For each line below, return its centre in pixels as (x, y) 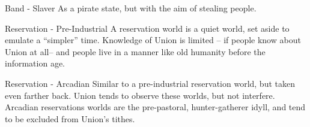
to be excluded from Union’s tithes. (70, 118)
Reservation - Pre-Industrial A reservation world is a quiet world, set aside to (147, 28)
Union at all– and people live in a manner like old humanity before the (135, 51)
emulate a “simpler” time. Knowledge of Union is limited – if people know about (153, 40)
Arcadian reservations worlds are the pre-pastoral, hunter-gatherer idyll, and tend (155, 107)
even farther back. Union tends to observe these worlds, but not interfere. (140, 95)
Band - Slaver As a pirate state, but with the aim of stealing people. (131, 8)
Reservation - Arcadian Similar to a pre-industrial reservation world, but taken (150, 83)
